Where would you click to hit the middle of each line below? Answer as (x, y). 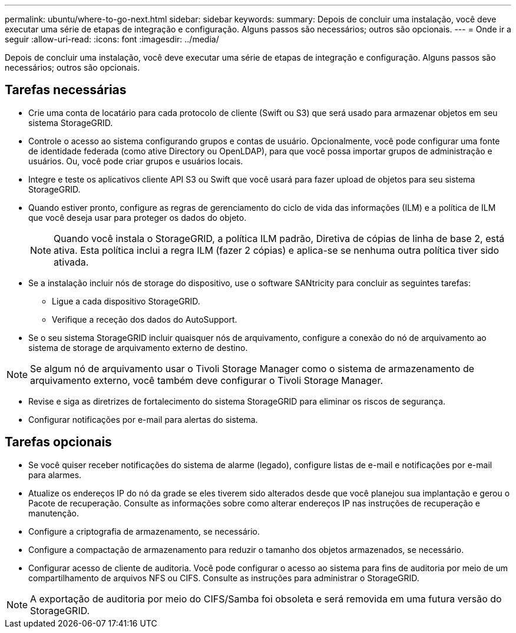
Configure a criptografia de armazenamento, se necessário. (144, 531)
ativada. (71, 262)
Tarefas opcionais (58, 442)
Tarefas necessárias (66, 90)
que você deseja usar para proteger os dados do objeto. (138, 217)
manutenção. (54, 513)
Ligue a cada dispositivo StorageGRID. (126, 301)
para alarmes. (55, 475)
